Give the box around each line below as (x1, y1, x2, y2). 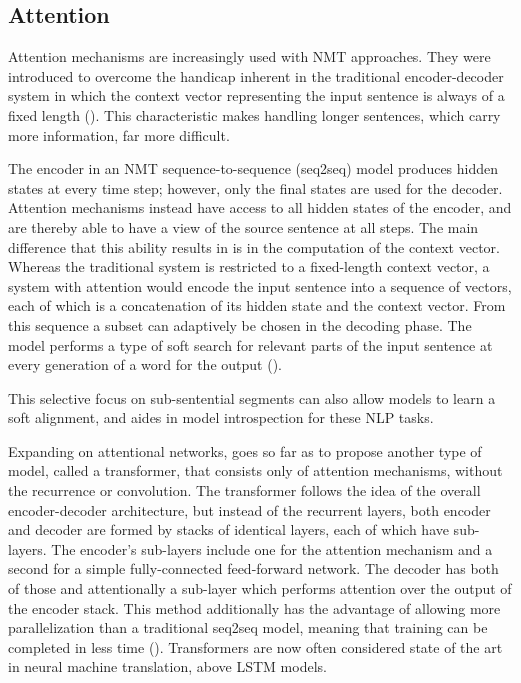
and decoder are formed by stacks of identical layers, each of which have (8, 519, 449, 540)
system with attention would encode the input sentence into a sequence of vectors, (8, 275, 512, 296)
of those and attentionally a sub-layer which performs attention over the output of (8, 578, 512, 599)
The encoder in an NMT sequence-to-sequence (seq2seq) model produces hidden (8, 158, 499, 179)
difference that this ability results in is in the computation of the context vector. (8, 236, 500, 257)
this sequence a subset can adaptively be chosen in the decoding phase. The (8, 314, 472, 335)
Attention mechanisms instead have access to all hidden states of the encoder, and (8, 197, 512, 218)
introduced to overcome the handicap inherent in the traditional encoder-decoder (8, 65, 504, 86)
